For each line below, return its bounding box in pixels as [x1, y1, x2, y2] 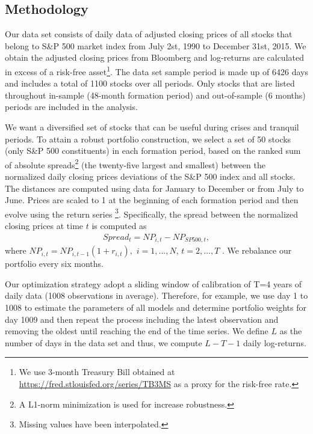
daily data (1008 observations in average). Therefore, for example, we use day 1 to [5, 289, 308, 302]
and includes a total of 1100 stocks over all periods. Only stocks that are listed [5, 77, 295, 90]
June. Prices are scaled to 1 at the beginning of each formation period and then [5, 194, 299, 206]
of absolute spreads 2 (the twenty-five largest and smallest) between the [5, 156, 265, 171]
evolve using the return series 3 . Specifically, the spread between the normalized [5, 206, 298, 220]
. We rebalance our [222, 244, 292, 257]
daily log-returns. [243, 336, 306, 349]
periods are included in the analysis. [5, 100, 138, 113]
